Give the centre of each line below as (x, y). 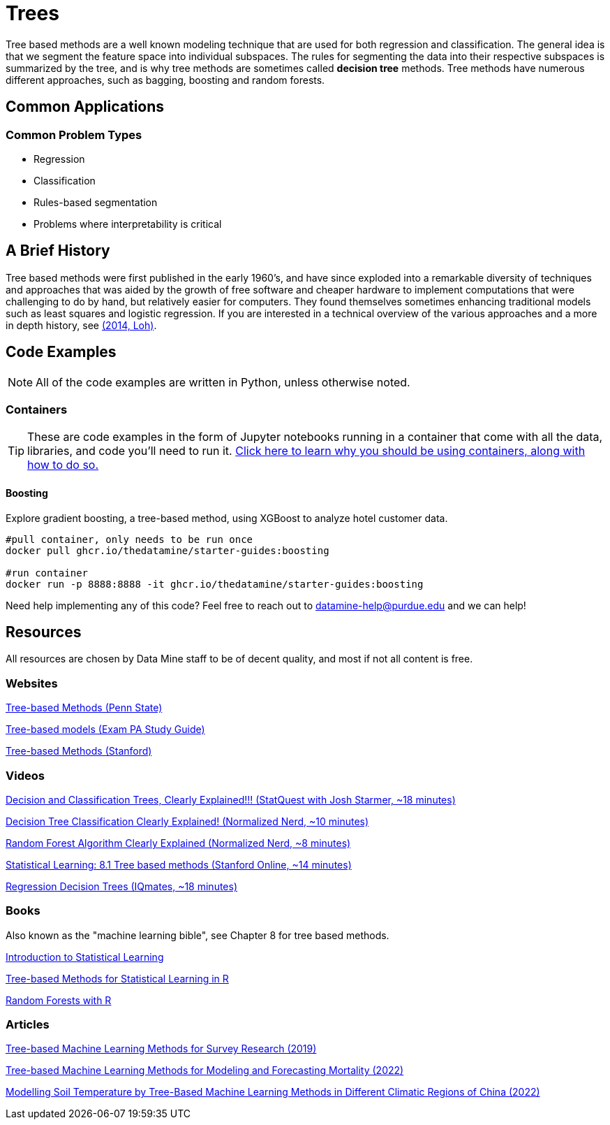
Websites (32, 683)
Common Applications (85, 107)
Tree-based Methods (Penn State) (84, 708)
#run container (47, 573)
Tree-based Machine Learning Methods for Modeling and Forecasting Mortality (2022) (205, 1070)
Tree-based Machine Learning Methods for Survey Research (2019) (161, 1049)
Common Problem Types (74, 135)
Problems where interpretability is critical (128, 224)
